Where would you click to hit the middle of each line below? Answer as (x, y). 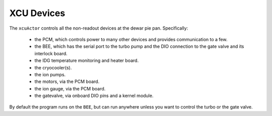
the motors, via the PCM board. (67, 82)
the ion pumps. (50, 74)
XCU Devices (37, 13)
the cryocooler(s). (53, 67)
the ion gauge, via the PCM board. (70, 88)
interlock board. (51, 53)
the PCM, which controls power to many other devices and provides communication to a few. (131, 39)
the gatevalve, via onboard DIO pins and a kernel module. (94, 96)
